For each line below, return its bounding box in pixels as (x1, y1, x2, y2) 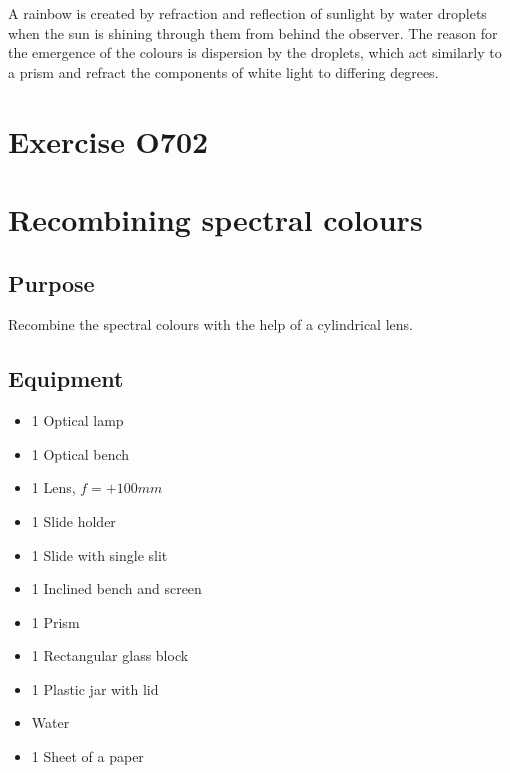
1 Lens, (31, 477, 76, 498)
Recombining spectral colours (8, 198, 423, 239)
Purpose (8, 267, 95, 298)
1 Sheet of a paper (31, 746, 144, 767)
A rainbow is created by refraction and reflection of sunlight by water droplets (8, 3, 487, 23)
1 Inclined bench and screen (31, 578, 202, 599)
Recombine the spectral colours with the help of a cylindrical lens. (8, 314, 413, 335)
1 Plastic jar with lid (31, 678, 159, 699)
